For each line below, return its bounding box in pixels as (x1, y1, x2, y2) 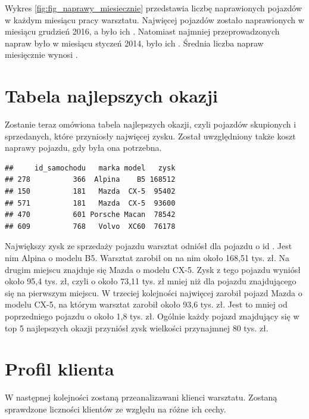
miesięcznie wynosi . (5, 48, 78, 61)
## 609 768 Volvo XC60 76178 (5, 222, 176, 231)
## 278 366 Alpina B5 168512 (5, 175, 176, 184)
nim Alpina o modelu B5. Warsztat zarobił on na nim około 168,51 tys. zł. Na (5, 252, 290, 264)
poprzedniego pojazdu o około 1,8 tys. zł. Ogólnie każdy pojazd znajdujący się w (5, 310, 299, 322)
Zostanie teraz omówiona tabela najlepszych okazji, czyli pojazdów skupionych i (5, 118, 296, 131)
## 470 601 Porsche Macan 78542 (5, 210, 176, 219)
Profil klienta (5, 356, 114, 381)
